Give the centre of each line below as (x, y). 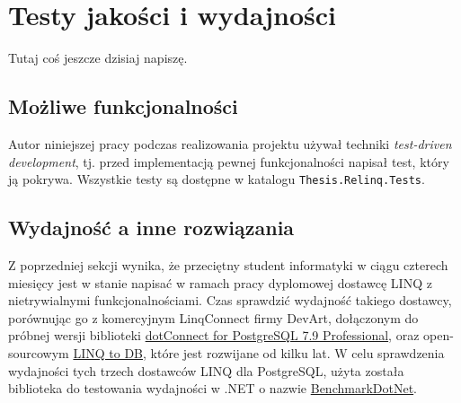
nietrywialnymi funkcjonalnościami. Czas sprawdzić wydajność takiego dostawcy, (230, 300)
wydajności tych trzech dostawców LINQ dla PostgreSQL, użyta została (206, 370)
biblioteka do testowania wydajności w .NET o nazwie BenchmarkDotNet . (213, 388)
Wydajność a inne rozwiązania (151, 228)
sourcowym (39, 352)
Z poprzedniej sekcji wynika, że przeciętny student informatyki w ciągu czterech (228, 264)
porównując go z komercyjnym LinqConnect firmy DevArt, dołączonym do (213, 317)
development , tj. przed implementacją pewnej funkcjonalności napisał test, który (229, 161)
